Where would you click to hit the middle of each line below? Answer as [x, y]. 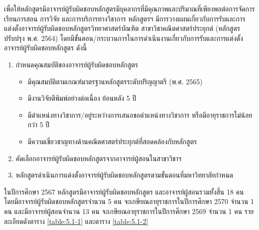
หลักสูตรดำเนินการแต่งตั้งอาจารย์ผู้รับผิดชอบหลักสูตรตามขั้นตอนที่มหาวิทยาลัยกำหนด [125, 175]
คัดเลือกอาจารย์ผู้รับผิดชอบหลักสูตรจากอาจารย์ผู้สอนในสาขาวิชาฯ [99, 158]
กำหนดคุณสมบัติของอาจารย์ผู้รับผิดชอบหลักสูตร [77, 64]
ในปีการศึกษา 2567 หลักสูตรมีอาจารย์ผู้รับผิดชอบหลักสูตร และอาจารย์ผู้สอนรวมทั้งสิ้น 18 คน [124, 191]
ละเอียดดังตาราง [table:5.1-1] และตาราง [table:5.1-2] [76, 221]
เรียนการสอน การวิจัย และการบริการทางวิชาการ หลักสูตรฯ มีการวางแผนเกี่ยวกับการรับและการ [125, 18]
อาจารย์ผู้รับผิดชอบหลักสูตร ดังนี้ [46, 48]
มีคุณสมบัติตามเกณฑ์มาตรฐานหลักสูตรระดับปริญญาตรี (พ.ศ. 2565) [115, 81]
